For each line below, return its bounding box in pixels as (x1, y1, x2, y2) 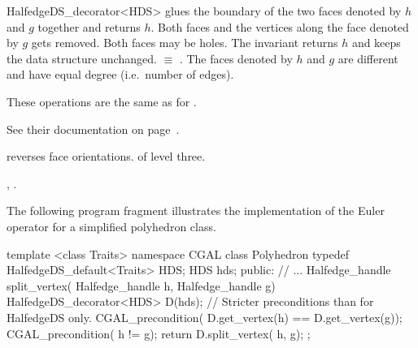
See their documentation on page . (7, 120, 180, 137)
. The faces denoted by (179, 49, 293, 67)
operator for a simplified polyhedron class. (7, 217, 216, 234)
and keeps (351, 34, 401, 51)
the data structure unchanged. (7, 49, 157, 67)
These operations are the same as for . (7, 92, 197, 110)
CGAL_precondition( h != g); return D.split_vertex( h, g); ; (7, 324, 311, 342)
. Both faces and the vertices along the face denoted (150, 18, 409, 35)
